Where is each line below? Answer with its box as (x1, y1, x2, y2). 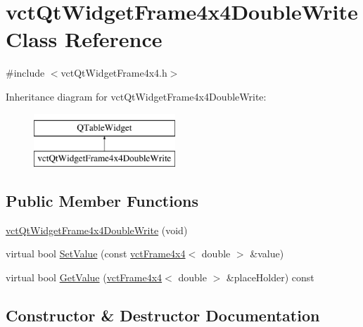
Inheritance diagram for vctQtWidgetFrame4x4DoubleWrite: (6, 89, 267, 103)
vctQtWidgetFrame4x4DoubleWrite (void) (6, 222, 188, 237)
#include (6, 65, 45, 80)
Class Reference (6, 25, 163, 53)
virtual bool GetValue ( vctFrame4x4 (6, 270, 163, 285)
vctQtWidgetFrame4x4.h (60, 65, 167, 80)
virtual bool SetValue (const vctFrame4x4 (6, 246, 186, 261)
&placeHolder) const (226, 270, 314, 285)
